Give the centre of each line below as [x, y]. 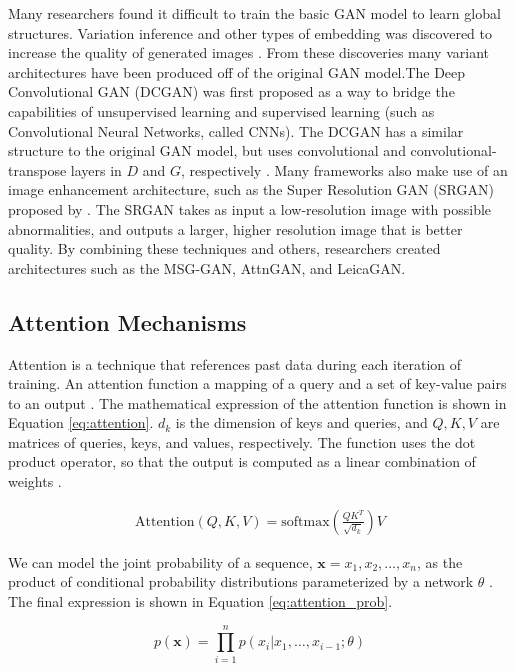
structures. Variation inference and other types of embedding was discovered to [250, 32]
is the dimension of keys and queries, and [301, 422]
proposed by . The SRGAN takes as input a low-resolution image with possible [250, 208]
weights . [35, 481]
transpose [37, 169]
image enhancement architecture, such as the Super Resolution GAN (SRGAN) [251, 189]
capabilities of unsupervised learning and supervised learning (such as [221, 110]
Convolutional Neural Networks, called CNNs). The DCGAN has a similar [236, 130]
